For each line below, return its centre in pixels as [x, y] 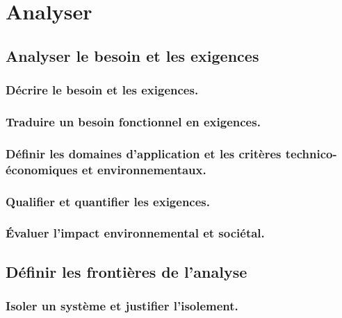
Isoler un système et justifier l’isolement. [122, 306]
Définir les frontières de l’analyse [127, 271]
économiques [42, 169]
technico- [311, 153]
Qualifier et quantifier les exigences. [108, 201]
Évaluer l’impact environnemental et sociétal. [135, 233]
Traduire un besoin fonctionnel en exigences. [133, 121]
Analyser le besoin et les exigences [132, 55]
